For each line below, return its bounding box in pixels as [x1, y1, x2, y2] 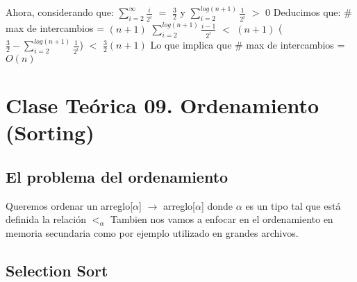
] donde [201, 198, 233, 213]
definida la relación [6, 212, 86, 226]
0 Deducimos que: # [265, 5, 352, 19]
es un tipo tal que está [245, 198, 341, 213]
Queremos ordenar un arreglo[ [6, 198, 133, 213]
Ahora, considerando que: [6, 5, 114, 19]
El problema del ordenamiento [6, 165, 229, 187]
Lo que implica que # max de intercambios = [150, 38, 345, 52]
